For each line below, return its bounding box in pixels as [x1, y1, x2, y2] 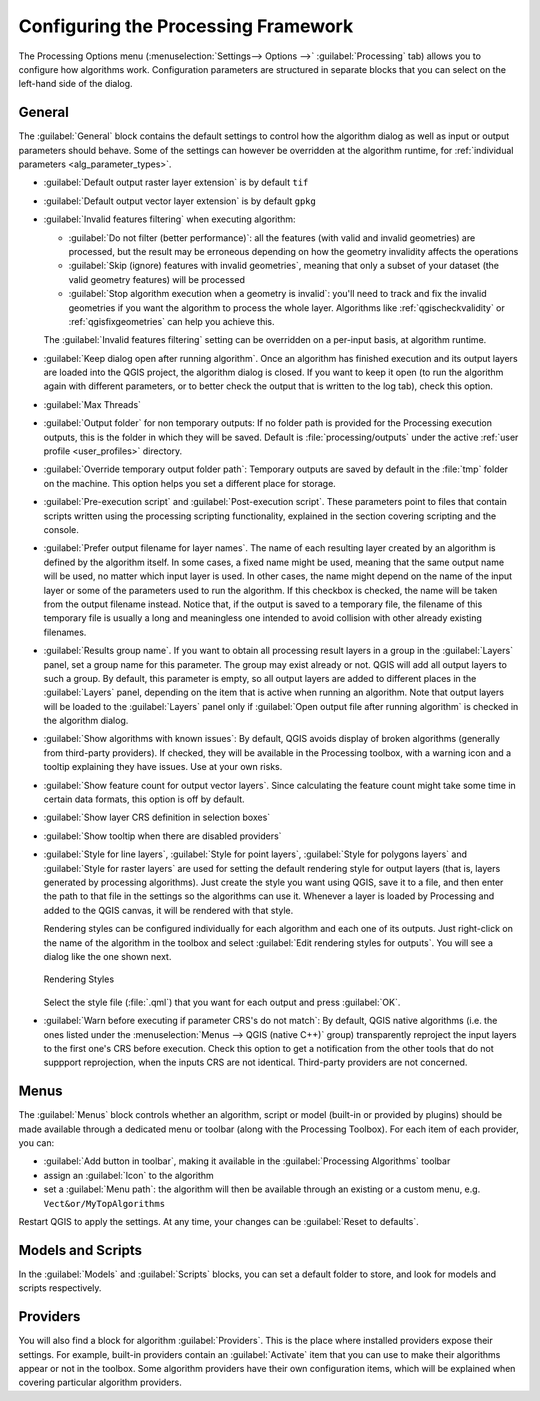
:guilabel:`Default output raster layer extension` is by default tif [43, 176, 309, 189]
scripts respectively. [18, 1282, 102, 1294]
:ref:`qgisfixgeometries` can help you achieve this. [68, 315, 275, 327]
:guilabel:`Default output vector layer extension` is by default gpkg [43, 195, 317, 207]
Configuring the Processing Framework [18, 15, 354, 37]
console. [43, 524, 80, 535]
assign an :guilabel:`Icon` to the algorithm [43, 1169, 214, 1181]
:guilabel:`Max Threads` [43, 398, 142, 410]
